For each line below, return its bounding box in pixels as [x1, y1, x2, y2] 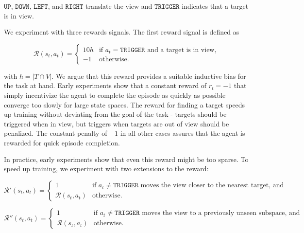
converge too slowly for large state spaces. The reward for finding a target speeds [4, 99, 245, 109]
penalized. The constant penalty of [4, 128, 107, 138]
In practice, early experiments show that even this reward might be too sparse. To [4, 154, 249, 164]
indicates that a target [182, 1, 249, 11]
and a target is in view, [147, 46, 217, 54]
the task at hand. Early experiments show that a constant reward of [4, 80, 207, 90]
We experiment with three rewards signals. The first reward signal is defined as [4, 27, 239, 37]
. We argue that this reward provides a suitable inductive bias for [51, 71, 246, 81]
